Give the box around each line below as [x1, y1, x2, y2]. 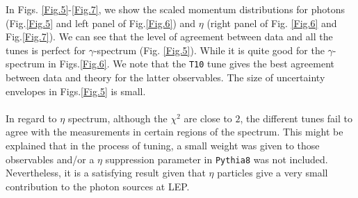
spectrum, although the [67, 110, 168, 125]
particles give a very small [217, 165, 328, 180]
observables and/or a [6, 151, 95, 166]
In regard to [6, 110, 57, 125]
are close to [184, 110, 232, 125]
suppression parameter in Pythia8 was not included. [105, 151, 328, 166]
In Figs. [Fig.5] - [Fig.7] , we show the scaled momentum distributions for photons [6, 2, 345, 16]
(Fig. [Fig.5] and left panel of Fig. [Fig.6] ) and [6, 15, 196, 30]
